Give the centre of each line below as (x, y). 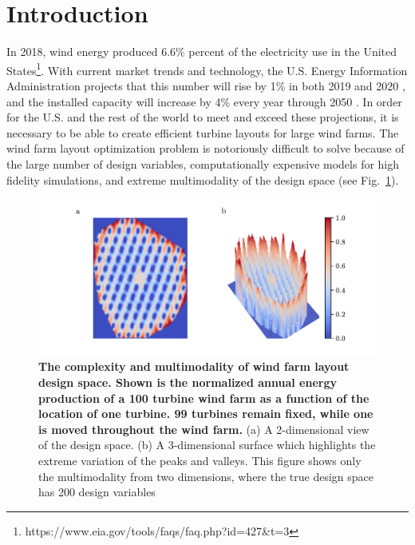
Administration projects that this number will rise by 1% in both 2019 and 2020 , (206, 85)
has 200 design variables (97, 492)
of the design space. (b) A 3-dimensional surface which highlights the (207, 445)
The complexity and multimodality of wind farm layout (194, 366)
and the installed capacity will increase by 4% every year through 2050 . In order (204, 101)
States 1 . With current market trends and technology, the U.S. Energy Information (207, 69)
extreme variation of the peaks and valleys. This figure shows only (200, 460)
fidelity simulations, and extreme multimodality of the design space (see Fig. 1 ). (203, 179)
